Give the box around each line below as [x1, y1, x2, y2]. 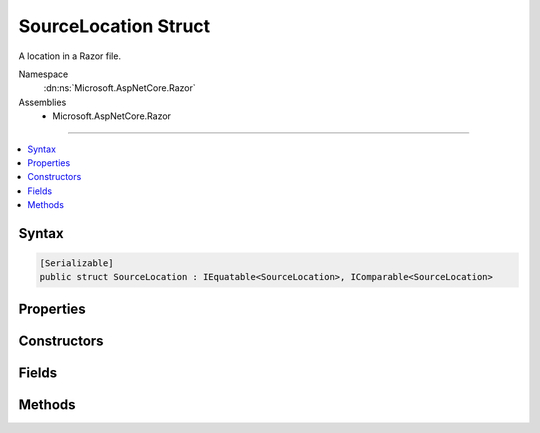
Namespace [18, 68, 69, 80]
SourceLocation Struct [18, 15, 211, 37]
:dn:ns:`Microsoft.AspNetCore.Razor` [43, 82, 196, 94]
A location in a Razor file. [18, 50, 122, 62]
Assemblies [18, 96, 67, 108]
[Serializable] [39, 258, 114, 269]
